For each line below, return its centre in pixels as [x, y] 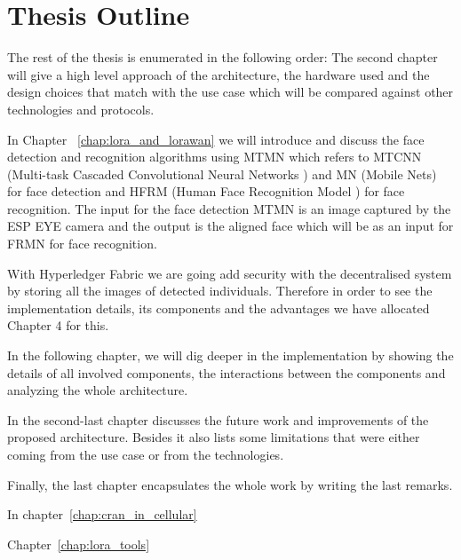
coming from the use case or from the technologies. [146, 454]
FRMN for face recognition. [82, 244]
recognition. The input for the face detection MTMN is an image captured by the [229, 208]
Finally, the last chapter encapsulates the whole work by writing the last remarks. [230, 484]
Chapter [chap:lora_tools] [79, 544]
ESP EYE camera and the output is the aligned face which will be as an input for [230, 226]
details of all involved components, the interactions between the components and [227, 372]
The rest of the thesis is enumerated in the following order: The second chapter [223, 57]
